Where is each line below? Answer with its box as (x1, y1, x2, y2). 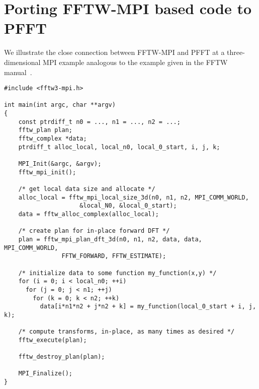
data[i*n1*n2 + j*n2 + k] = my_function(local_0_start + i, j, (40, 303, 256, 310)
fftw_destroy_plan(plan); (18, 353, 105, 361)
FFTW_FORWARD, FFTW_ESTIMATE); (61, 252, 166, 260)
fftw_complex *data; (18, 135, 87, 143)
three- (227, 47, 245, 57)
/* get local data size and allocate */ (18, 185, 155, 192)
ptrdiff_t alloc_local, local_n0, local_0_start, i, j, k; (18, 143, 220, 151)
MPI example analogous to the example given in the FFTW (43, 56, 228, 67)
